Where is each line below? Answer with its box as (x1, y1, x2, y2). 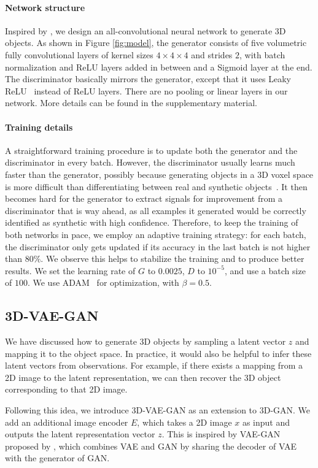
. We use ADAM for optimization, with (27, 276, 179, 289)
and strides (191, 48, 233, 61)
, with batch (239, 48, 285, 61)
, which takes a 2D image (137, 415, 232, 428)
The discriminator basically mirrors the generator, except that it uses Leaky (5, 72, 291, 85)
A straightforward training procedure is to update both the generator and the (5, 144, 298, 156)
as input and (242, 415, 290, 428)
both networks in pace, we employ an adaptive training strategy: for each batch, (5, 228, 306, 240)
